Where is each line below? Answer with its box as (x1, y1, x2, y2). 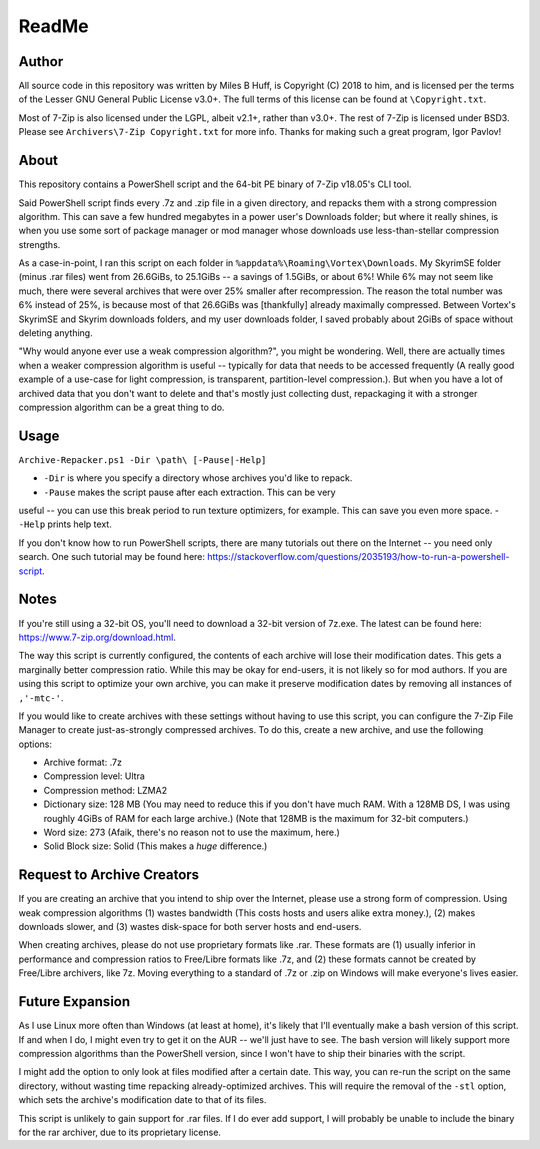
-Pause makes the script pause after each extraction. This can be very (43, 486, 336, 498)
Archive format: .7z (43, 756, 122, 769)
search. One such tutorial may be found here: (18, 551, 205, 563)
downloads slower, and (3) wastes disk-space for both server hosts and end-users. (18, 921, 362, 933)
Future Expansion (18, 993, 131, 1010)
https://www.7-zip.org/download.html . (18, 631, 177, 643)
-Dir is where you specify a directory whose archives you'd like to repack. (43, 472, 353, 484)
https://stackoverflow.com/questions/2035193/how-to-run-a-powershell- (206, 551, 510, 563)
